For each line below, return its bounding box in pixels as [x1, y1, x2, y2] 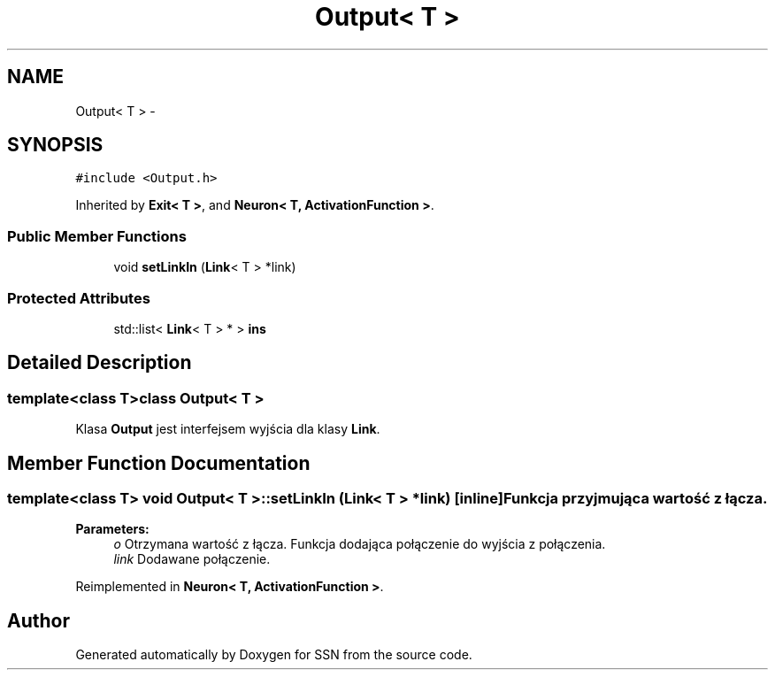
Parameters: [75, 521, 150, 537]
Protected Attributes [7, 288, 150, 307]
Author [7, 609, 70, 632]
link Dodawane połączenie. [113, 551, 271, 567]
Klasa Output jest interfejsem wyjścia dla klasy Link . [75, 421, 380, 437]
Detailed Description [7, 351, 192, 374]
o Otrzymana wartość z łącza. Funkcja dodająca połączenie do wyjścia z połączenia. [113, 536, 606, 552]
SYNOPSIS [7, 134, 104, 157]
